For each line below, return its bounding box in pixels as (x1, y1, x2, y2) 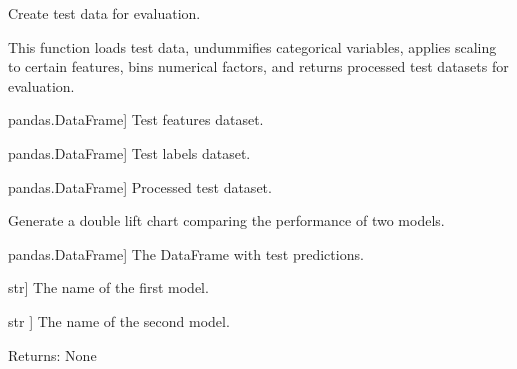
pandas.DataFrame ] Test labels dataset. (8, 142, 251, 163)
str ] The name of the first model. (8, 277, 209, 298)
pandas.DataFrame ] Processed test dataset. (8, 176, 272, 197)
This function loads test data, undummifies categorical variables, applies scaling (8, 36, 497, 57)
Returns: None (8, 344, 97, 365)
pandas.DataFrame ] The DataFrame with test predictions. (8, 243, 364, 264)
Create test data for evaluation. (8, 3, 201, 23)
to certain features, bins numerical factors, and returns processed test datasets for (8, 56, 509, 77)
